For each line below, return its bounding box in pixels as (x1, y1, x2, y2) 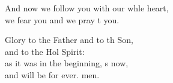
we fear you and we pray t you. (5, 13, 120, 26)
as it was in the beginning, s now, (5, 57, 129, 69)
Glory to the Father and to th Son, (5, 33, 133, 46)
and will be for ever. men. (5, 68, 100, 81)
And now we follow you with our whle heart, (5, 2, 169, 14)
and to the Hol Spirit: (5, 45, 85, 57)
